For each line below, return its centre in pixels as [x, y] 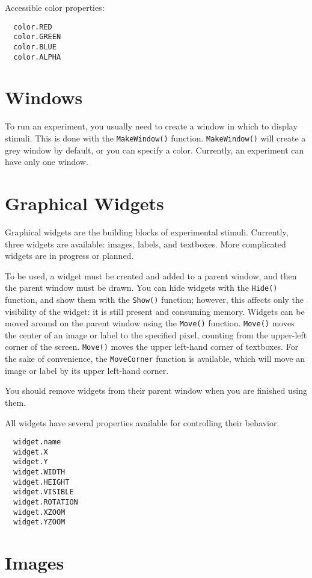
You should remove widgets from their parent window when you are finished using [156, 390]
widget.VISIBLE [44, 492]
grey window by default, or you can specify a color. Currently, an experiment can [154, 150]
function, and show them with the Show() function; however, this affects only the [154, 299]
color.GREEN [37, 37]
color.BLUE [35, 47]
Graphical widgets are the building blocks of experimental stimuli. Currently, [147, 232]
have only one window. [47, 162]
